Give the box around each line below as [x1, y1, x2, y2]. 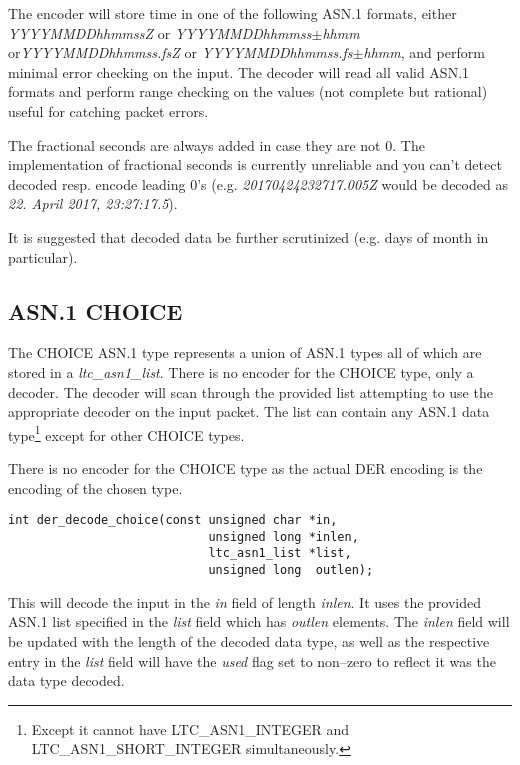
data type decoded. [8, 670, 125, 691]
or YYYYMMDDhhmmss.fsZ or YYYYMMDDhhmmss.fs [8, 42, 353, 63]
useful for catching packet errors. [8, 100, 209, 121]
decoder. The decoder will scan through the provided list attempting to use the [8, 381, 493, 402]
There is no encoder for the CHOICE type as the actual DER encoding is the [8, 457, 483, 478]
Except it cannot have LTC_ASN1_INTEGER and [31, 718, 350, 739]
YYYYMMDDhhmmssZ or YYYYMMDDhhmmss [8, 22, 312, 43]
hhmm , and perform [363, 42, 485, 63]
